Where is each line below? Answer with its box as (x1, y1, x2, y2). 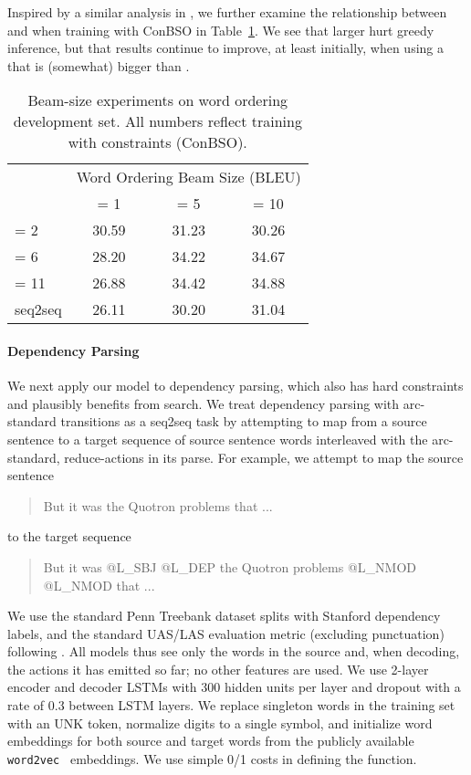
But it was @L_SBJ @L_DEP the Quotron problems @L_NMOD (43, 557, 416, 576)
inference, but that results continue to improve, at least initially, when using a (7, 38, 445, 58)
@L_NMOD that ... (43, 575, 155, 594)
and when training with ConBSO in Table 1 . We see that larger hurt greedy (7, 20, 434, 39)
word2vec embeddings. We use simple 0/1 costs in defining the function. (7, 749, 417, 768)
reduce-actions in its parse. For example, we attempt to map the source (64, 447, 464, 466)
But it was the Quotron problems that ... (43, 496, 273, 515)
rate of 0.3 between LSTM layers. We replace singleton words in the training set (7, 696, 455, 715)
